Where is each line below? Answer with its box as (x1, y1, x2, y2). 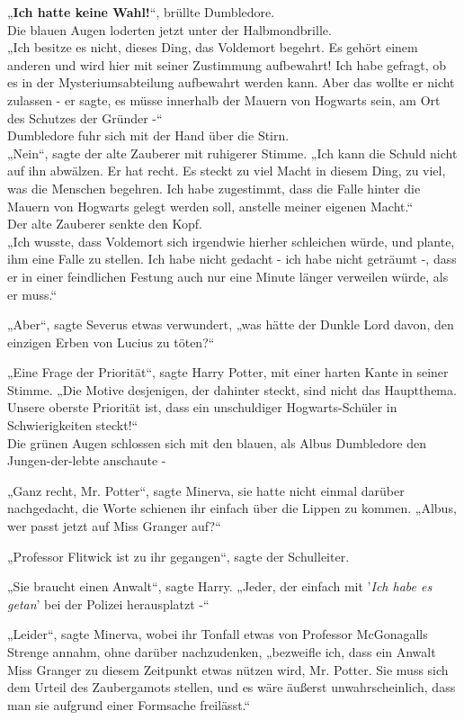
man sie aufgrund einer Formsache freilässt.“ (7, 695, 251, 714)
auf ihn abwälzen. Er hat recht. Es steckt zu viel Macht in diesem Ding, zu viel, (7, 161, 446, 180)
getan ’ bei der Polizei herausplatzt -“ (7, 594, 210, 613)
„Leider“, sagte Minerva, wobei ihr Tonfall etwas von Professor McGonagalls (7, 625, 428, 643)
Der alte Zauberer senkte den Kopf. (7, 214, 202, 233)
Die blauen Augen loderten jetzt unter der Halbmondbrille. (7, 20, 332, 39)
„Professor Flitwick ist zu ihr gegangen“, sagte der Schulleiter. (7, 546, 350, 565)
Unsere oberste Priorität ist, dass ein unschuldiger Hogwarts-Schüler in (7, 398, 397, 417)
